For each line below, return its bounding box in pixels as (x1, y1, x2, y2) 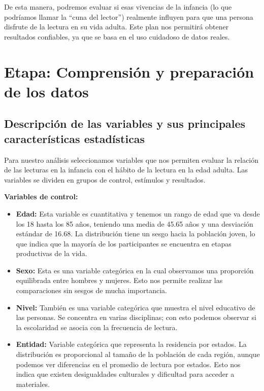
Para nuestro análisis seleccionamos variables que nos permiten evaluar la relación (4, 154, 259, 165)
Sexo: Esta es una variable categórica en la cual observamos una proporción (16, 265, 254, 275)
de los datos (4, 81, 89, 101)
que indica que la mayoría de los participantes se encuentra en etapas (16, 238, 232, 248)
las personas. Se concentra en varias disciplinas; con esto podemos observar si (16, 312, 256, 323)
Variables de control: (4, 191, 78, 202)
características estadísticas (4, 130, 145, 146)
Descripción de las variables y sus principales (4, 116, 246, 131)
